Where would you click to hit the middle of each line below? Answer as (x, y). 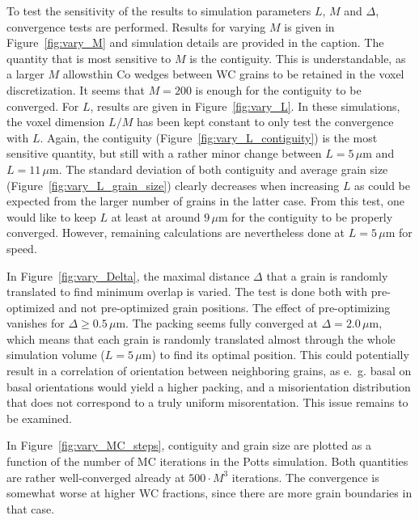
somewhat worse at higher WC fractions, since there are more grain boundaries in (209, 493)
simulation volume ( (56, 355)
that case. (31, 508)
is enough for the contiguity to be (278, 89)
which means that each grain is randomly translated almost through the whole (201, 338)
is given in (309, 26)
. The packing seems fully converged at (222, 323)
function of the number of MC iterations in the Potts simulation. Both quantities (207, 461)
